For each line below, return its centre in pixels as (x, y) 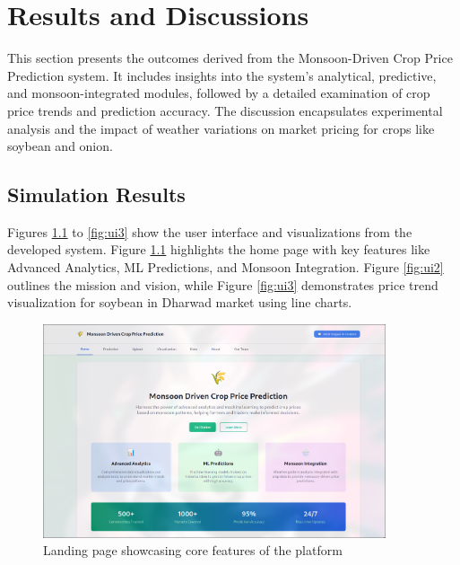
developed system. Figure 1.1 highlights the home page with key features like (219, 249)
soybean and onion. (60, 146)
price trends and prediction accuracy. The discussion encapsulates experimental (225, 110)
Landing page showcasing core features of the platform (193, 550)
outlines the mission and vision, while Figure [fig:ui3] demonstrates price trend (223, 284)
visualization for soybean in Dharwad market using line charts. (180, 302)
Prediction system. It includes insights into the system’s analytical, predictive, (222, 75)
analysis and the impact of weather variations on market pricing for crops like (221, 128)
